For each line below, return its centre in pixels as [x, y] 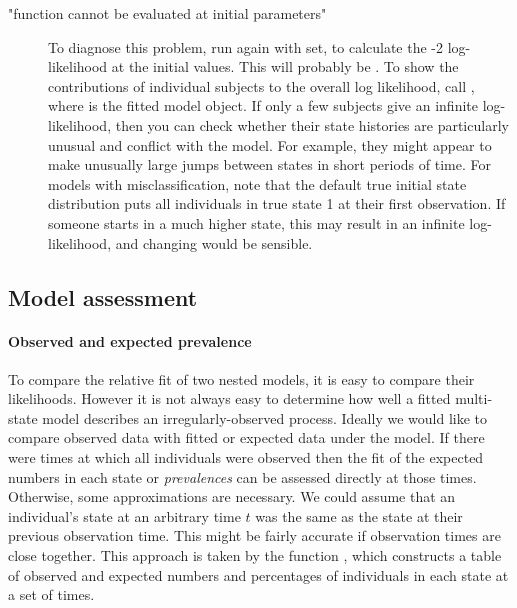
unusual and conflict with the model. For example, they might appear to [270, 144]
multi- [474, 398]
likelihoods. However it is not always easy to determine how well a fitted [229, 398]
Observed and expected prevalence [130, 340]
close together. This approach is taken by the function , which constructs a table [255, 555]
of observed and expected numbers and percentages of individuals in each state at [258, 574]
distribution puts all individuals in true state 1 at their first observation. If [277, 203]
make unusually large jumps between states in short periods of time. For [269, 164]
